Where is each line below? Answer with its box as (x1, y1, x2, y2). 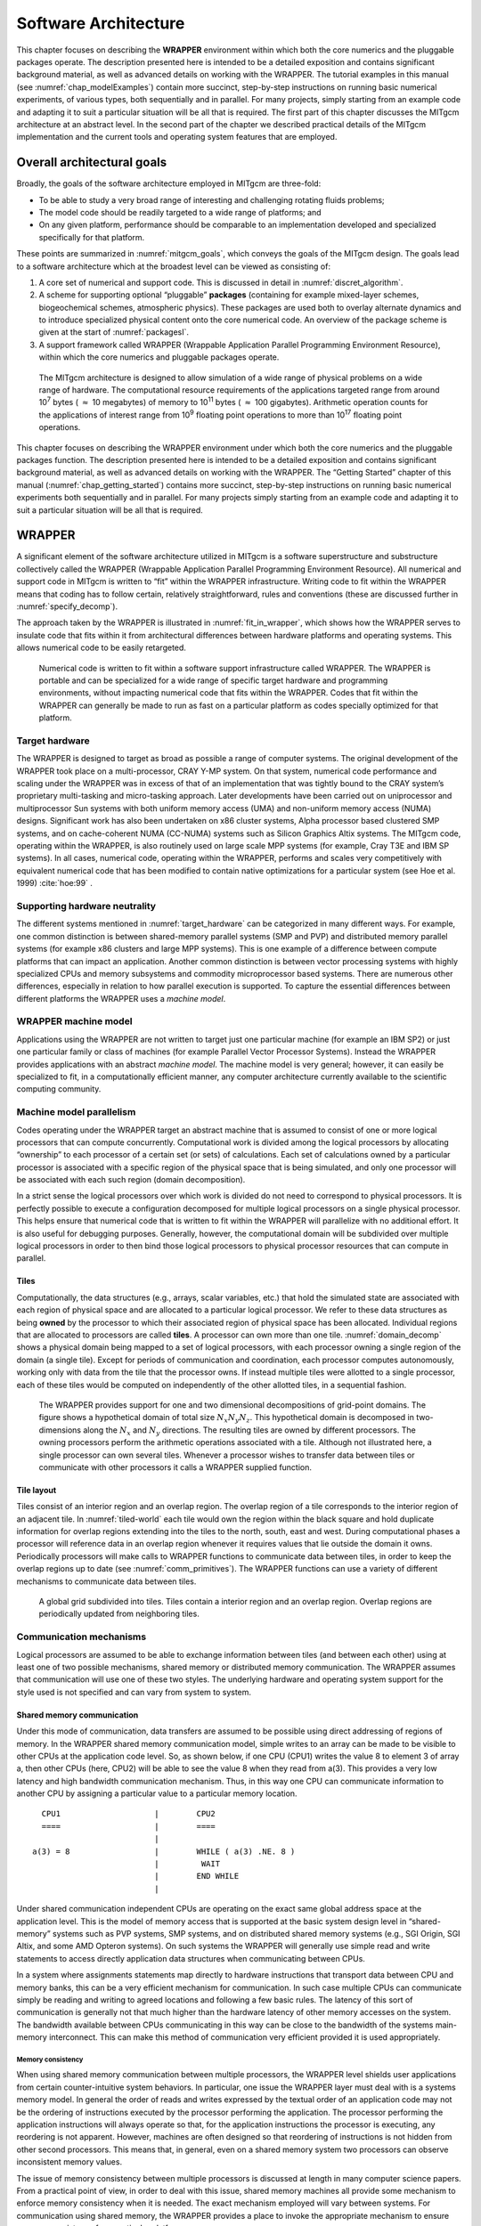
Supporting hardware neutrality (16, 899, 156, 912)
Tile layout (16, 1484, 57, 1495)
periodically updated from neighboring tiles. (38, 1608, 200, 1620)
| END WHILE (154, 1871, 240, 1881)
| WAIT (154, 1859, 221, 1869)
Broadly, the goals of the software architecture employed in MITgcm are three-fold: (16, 178, 322, 189)
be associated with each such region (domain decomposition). (16, 1174, 246, 1185)
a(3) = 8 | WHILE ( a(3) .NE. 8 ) (32, 1846, 296, 1856)
